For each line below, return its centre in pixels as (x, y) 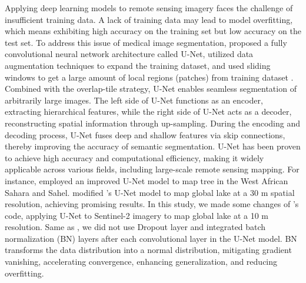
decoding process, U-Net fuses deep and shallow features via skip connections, (145, 134)
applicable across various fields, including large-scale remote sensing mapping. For (152, 169)
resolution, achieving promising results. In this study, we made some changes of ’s (152, 204)
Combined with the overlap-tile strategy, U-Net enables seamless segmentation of (151, 89)
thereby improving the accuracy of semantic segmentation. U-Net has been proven (153, 146)
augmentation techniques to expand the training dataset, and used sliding (138, 65)
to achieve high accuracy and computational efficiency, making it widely (134, 157)
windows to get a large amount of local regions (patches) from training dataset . (149, 77)
